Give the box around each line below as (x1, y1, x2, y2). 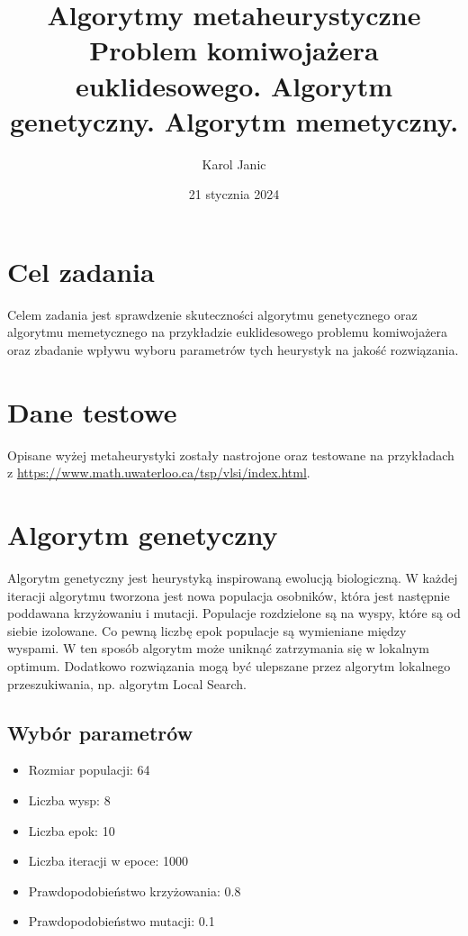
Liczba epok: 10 (28, 821, 115, 840)
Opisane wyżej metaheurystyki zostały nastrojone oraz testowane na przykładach (7, 445, 454, 464)
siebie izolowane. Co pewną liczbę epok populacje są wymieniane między (7, 621, 407, 640)
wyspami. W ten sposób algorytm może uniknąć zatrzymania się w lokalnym (7, 639, 429, 658)
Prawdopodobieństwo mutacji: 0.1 (28, 912, 215, 931)
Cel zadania (7, 252, 155, 289)
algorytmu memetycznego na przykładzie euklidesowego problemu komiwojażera (7, 323, 448, 341)
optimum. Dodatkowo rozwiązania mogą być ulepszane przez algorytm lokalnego (7, 657, 451, 675)
